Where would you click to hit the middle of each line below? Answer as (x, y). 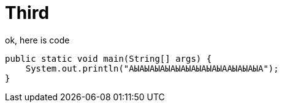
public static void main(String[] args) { (109, 58)
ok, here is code (37, 40)
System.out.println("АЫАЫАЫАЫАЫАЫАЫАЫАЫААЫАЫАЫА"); (152, 68)
